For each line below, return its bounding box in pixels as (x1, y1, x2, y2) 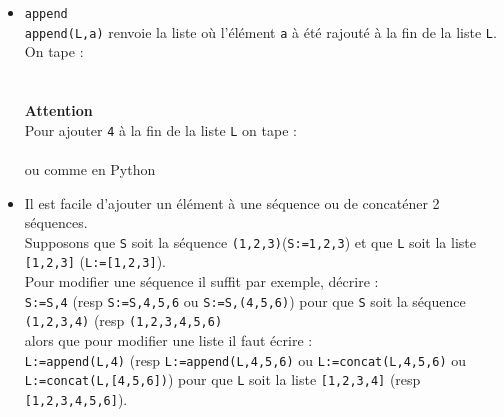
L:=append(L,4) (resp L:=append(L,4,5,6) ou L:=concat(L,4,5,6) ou (24, 349, 467, 370)
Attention (24, 100, 93, 121)
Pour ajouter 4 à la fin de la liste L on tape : (24, 119, 297, 140)
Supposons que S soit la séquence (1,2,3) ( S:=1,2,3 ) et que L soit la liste (24, 231, 476, 252)
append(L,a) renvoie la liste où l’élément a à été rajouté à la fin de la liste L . (24, 21, 497, 42)
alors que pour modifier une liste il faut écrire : (24, 329, 313, 350)
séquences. (24, 212, 88, 233)
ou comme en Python (24, 158, 156, 179)
